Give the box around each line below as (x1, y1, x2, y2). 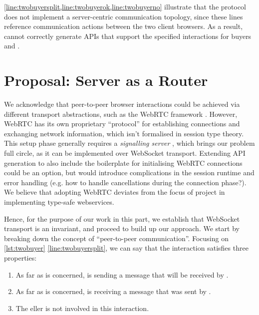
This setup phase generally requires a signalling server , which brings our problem (4, 138, 255, 148)
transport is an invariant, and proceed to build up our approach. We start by (4, 223, 240, 234)
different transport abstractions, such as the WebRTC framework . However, (4, 108, 238, 119)
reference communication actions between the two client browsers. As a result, (4, 21, 243, 31)
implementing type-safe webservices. (4, 197, 114, 207)
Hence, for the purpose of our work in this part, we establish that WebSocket (4, 213, 240, 224)
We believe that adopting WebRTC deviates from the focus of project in (4, 187, 225, 197)
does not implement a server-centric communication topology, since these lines (4, 11, 243, 21)
